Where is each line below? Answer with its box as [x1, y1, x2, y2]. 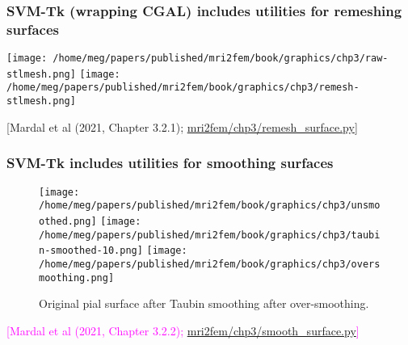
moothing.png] [39, 271, 115, 284]
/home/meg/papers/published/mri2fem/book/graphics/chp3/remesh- [6, 82, 360, 94]
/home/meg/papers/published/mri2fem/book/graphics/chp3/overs [39, 258, 381, 270]
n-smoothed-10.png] [39, 245, 143, 257]
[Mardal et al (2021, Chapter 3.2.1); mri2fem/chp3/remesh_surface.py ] [6, 118, 358, 135]
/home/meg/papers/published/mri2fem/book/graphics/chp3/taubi [39, 229, 381, 241]
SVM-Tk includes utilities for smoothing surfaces [6, 153, 334, 173]
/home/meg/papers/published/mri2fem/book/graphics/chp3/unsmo [39, 200, 381, 212]
